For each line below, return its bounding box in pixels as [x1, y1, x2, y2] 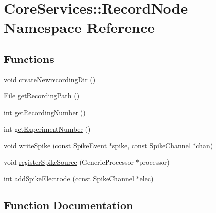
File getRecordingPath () [4, 91, 80, 101]
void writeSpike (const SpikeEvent [4, 140, 107, 151]
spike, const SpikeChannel [112, 140, 190, 151]
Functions [4, 51, 54, 66]
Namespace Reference [4, 17, 155, 37]
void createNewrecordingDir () [4, 74, 96, 84]
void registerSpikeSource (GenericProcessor [4, 156, 134, 167]
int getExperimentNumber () [4, 123, 91, 134]
